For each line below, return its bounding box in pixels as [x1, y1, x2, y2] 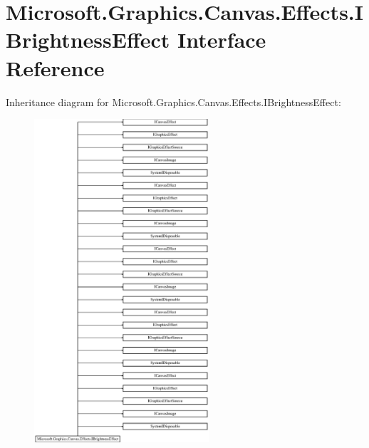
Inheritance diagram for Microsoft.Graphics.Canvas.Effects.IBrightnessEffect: [6, 94, 341, 109]
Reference [6, 53, 105, 82]
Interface [177, 25, 266, 54]
